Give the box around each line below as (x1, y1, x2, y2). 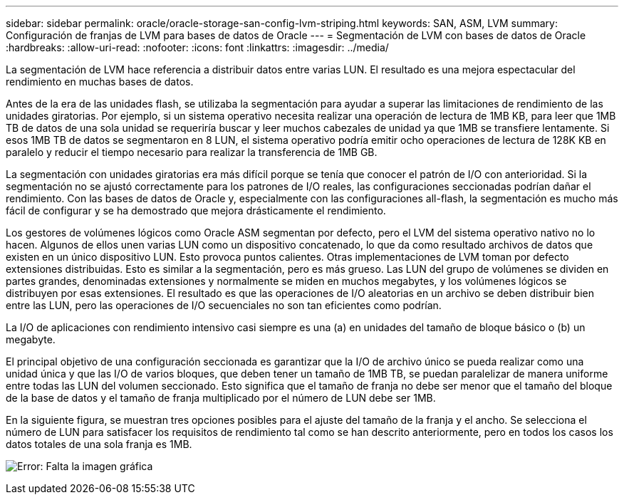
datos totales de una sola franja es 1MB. (6, 438, 192, 450)
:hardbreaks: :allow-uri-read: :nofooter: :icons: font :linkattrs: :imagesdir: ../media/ (6, 41, 389, 53)
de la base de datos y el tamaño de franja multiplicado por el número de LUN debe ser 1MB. (6, 392, 436, 404)
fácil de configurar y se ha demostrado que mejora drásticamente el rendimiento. (6, 204, 386, 217)
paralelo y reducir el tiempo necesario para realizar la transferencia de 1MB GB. (6, 146, 378, 158)
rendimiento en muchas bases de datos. (6, 75, 194, 88)
